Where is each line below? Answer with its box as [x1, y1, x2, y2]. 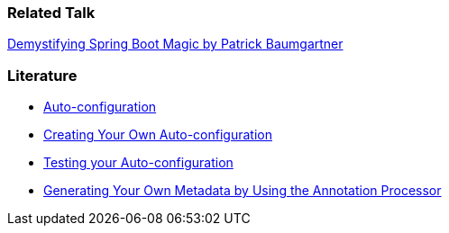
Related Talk [7, 4, 96, 22]
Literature [7, 66, 78, 85]
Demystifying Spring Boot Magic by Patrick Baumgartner [7, 36, 344, 52]
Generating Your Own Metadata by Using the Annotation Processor [43, 183, 442, 199]
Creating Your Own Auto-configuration [43, 127, 272, 143]
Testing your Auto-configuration [43, 155, 234, 171]
